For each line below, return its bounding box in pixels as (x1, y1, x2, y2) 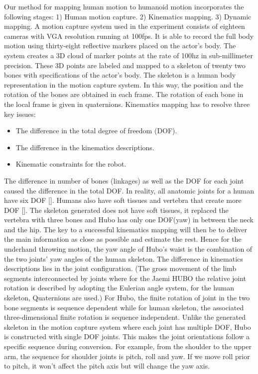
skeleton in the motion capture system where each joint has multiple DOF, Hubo (4, 321, 251, 332)
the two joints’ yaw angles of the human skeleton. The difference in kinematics (4, 253, 243, 264)
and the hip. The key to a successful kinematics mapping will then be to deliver (4, 224, 247, 234)
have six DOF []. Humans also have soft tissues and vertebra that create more (4, 195, 242, 205)
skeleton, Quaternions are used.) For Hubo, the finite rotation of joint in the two (4, 292, 250, 303)
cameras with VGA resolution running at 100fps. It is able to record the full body (4, 30, 254, 41)
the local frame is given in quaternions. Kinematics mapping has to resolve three (4, 98, 250, 109)
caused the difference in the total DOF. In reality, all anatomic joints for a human (4, 185, 254, 195)
